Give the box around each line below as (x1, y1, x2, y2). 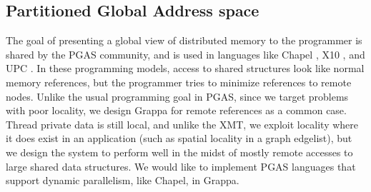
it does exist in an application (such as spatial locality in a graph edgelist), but (6, 131, 352, 146)
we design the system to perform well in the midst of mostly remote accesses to (6, 144, 353, 159)
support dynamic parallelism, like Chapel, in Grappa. (6, 173, 239, 188)
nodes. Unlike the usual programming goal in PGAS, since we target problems (6, 89, 349, 103)
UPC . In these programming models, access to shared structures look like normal (6, 61, 365, 76)
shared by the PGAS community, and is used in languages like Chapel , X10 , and (6, 46, 365, 61)
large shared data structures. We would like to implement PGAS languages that (6, 158, 356, 173)
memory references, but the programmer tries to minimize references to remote (6, 74, 352, 89)
